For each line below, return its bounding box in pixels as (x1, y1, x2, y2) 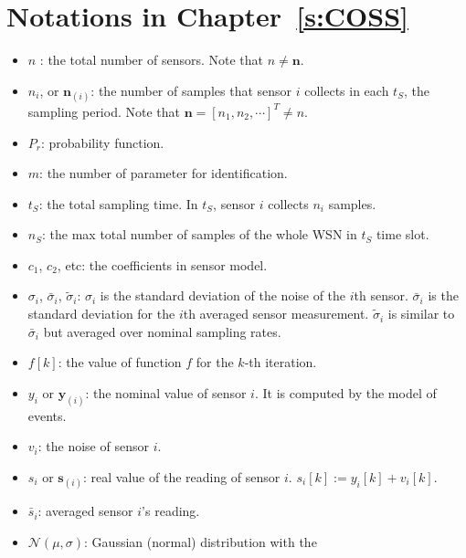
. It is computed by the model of (254, 383, 437, 402)
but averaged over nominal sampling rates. (43, 321, 281, 341)
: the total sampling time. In (38, 194, 198, 213)
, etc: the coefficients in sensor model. (57, 255, 268, 274)
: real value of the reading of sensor (83, 467, 281, 486)
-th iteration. (244, 353, 317, 372)
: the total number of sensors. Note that (39, 50, 263, 69)
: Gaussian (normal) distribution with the (84, 532, 317, 551)
